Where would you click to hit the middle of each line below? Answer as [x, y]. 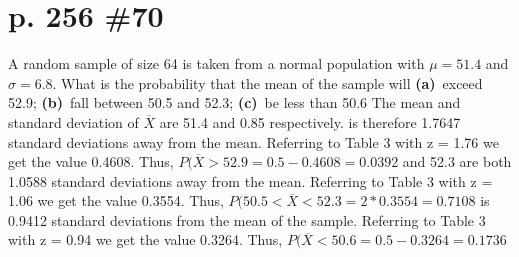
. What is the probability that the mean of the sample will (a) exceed [267, 82]
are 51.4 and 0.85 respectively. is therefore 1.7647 [310, 121]
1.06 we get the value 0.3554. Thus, [116, 200]
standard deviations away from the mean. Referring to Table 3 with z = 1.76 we [253, 141]
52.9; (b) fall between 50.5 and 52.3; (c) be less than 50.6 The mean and [234, 102]
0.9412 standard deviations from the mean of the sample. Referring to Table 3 [247, 219]
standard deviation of [73, 121]
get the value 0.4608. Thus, [91, 161]
